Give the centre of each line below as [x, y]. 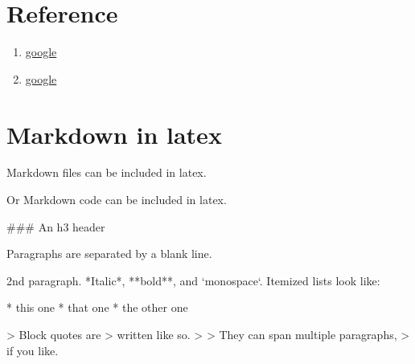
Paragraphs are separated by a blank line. [109, 254]
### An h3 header [56, 226]
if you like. [33, 350]
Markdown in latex [114, 134]
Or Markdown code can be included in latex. [117, 200]
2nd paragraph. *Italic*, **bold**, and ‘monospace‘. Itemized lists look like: [193, 280]
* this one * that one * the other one [97, 307]
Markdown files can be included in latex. [107, 172]
